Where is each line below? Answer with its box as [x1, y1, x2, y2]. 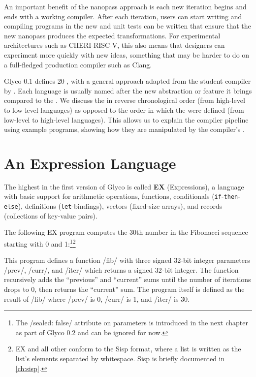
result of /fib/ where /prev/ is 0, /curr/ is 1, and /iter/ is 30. [4, 293, 190, 304]
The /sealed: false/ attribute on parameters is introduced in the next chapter [15, 317, 249, 328]
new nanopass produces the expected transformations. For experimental [4, 30, 221, 40]
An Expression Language [4, 153, 176, 173]
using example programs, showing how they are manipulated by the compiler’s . [4, 124, 245, 134]
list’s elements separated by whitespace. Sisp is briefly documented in [15, 353, 225, 363]
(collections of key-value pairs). [4, 210, 97, 220]
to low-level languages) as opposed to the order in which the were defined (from [4, 104, 244, 115]
